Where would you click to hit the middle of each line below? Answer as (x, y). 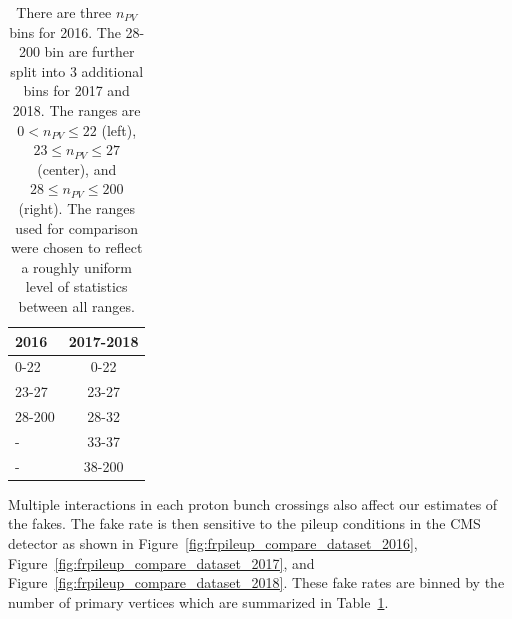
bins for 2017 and (76, 90)
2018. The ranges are (76, 109)
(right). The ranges (76, 207)
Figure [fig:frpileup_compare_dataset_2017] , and (161, 562)
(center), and (77, 168)
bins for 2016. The (65, 31)
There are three (64, 12)
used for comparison (77, 227)
